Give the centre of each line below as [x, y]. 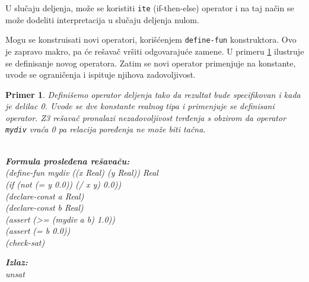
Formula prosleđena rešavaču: [68, 161]
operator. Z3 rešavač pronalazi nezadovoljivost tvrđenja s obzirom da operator [146, 117]
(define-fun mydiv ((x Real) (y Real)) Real [82, 172]
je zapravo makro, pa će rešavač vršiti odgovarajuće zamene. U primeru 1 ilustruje [155, 51]
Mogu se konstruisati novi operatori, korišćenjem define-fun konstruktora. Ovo [151, 39]
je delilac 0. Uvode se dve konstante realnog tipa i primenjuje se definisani [140, 106]
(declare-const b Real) [44, 207]
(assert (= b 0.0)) [38, 231]
